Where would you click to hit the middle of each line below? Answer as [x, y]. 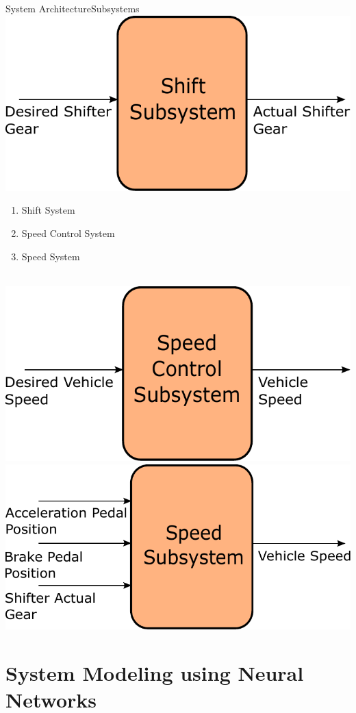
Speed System [51, 256]
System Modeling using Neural [155, 672]
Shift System [48, 210]
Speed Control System [68, 233]
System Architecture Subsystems [73, 8]
